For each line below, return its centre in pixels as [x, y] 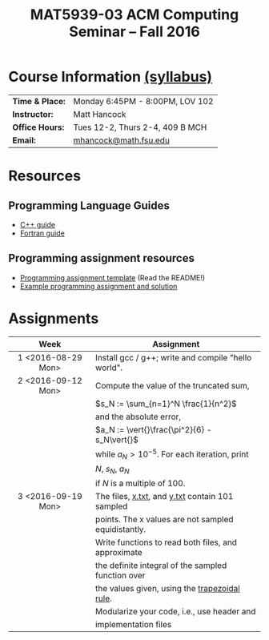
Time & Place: [39, 101]
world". [108, 368]
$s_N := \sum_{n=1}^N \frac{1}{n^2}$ [166, 404]
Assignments [54, 318]
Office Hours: [38, 127]
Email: [24, 140]
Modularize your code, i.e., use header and [175, 612]
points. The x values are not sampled [164, 520]
